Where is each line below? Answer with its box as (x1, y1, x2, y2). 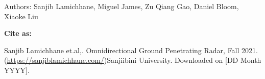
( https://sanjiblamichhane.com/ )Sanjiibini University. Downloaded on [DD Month (4, 55, 261, 65)
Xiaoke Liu (4, 11, 38, 21)
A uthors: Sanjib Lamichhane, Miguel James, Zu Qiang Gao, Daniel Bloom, (4, 1, 239, 11)
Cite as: (4, 28, 32, 38)
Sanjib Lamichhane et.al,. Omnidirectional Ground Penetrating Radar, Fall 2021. (4, 45, 258, 55)
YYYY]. (4, 64, 30, 75)
